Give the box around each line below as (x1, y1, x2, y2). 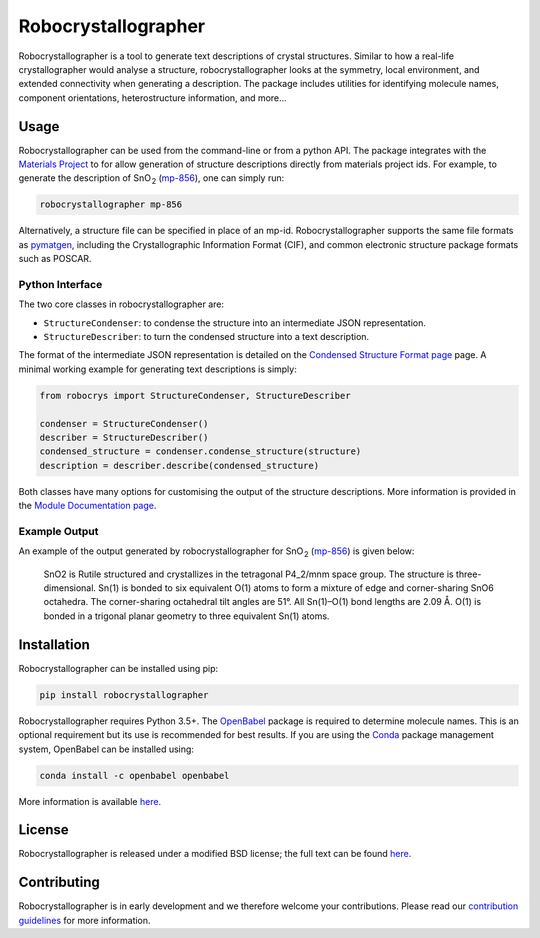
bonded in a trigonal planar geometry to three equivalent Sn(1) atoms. (43, 610, 330, 622)
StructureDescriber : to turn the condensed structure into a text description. (43, 331, 370, 343)
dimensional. (43, 582, 97, 594)
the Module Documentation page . (18, 500, 157, 512)
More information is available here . (18, 795, 162, 807)
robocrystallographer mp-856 (39, 199, 183, 210)
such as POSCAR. (18, 253, 92, 265)
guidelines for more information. (18, 914, 151, 926)
